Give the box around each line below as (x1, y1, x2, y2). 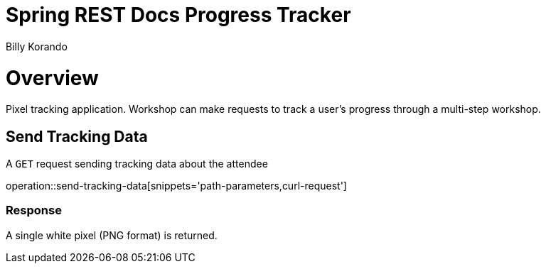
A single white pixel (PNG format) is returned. (6, 229, 218, 241)
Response (6, 203, 62, 218)
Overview (6, 65, 99, 90)
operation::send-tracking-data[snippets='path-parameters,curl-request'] (6, 180, 347, 192)
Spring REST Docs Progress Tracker (6, 3, 351, 27)
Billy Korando (6, 40, 68, 53)
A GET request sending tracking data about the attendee (6, 158, 268, 170)
